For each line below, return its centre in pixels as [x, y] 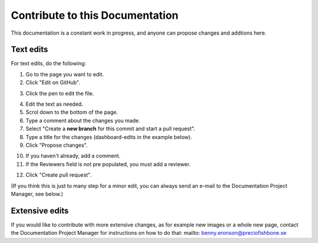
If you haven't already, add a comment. [73, 156]
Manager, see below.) [37, 194]
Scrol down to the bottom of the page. [72, 112]
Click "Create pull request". [59, 175]
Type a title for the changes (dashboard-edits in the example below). [109, 137]
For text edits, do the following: [49, 63]
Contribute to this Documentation [95, 15]
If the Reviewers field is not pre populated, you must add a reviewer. [108, 164]
